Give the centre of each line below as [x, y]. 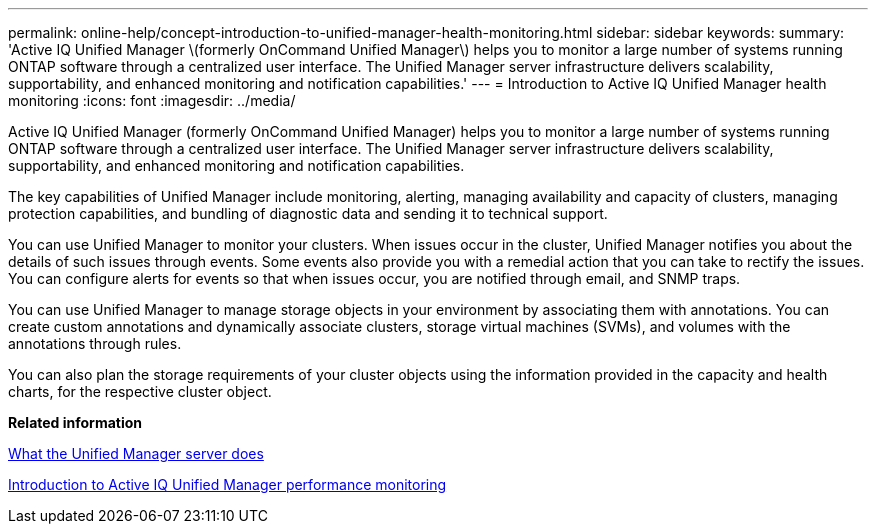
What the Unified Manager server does [136, 453]
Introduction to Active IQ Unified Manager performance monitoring [227, 484]
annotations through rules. [95, 343]
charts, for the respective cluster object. [140, 391]
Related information [75, 422]
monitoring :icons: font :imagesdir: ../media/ [152, 100]
